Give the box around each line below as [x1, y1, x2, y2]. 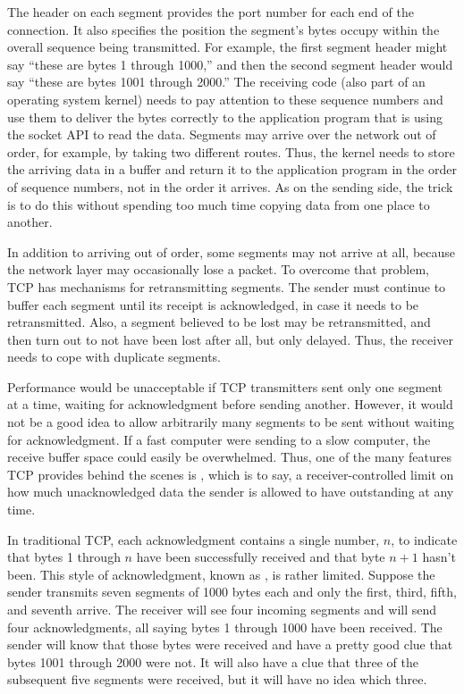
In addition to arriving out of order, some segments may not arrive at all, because [7, 242, 456, 261]
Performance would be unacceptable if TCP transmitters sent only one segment [7, 377, 443, 396]
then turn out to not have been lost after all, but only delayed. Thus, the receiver [7, 330, 453, 348]
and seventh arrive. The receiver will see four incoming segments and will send [7, 600, 437, 618]
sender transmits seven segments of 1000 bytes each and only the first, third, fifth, [7, 582, 457, 601]
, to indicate [391, 530, 458, 548]
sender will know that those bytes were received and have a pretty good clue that [7, 635, 453, 654]
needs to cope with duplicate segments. [7, 347, 221, 366]
